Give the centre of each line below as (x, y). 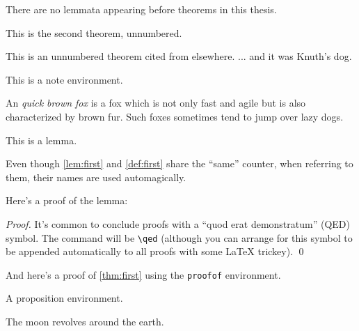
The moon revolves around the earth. (85, 322)
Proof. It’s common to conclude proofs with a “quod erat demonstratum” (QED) (178, 223)
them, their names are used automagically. (96, 177)
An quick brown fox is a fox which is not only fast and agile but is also (156, 103)
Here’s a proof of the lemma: (67, 200)
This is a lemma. (41, 140)
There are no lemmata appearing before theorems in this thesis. (141, 9)
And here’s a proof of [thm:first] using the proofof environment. (143, 274)
